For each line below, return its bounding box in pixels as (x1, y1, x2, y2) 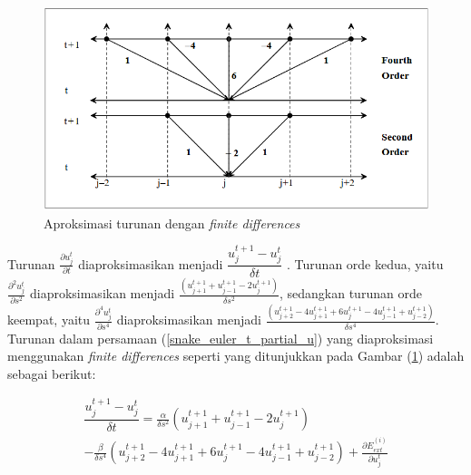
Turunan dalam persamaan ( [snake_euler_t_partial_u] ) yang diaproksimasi (7, 328, 434, 347)
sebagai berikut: (7, 364, 96, 383)
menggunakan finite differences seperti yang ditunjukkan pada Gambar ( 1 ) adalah (7, 346, 465, 365)
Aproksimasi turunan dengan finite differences (44, 213, 300, 232)
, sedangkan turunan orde (279, 284, 422, 303)
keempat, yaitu (7, 310, 90, 329)
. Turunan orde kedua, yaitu (287, 254, 444, 273)
